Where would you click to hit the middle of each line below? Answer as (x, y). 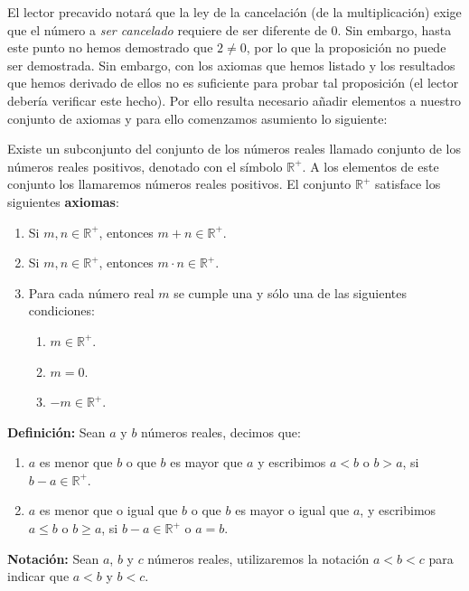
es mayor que (206, 462)
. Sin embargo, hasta (394, 29)
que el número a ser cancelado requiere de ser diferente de (167, 29)
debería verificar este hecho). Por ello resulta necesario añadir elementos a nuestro (234, 100)
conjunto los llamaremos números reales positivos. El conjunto (179, 184)
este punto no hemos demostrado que (110, 47)
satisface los (408, 184)
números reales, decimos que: (221, 432)
